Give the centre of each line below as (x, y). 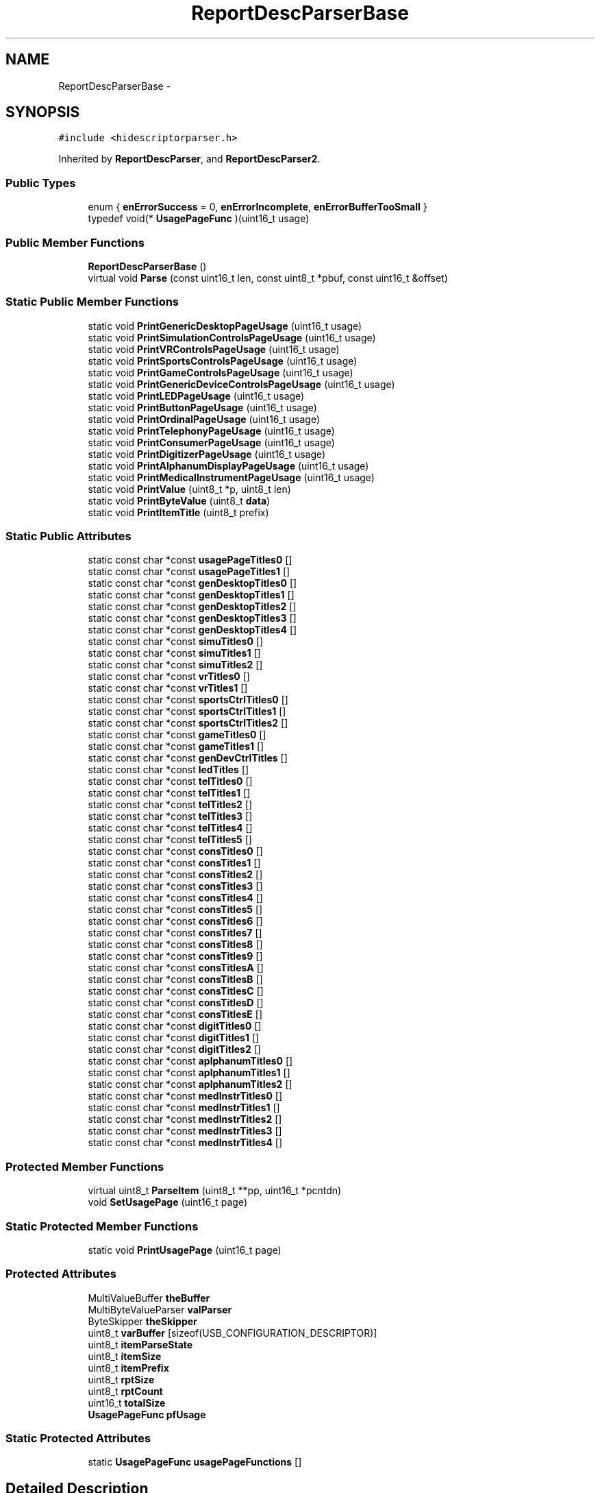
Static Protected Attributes (78, 1439)
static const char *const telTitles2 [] (170, 805)
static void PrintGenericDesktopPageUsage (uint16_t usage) (225, 326)
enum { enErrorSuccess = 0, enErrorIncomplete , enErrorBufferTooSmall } (258, 207)
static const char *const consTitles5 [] (175, 910)
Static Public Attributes (68, 536)
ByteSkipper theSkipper (142, 1321)
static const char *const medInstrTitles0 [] (185, 1096)
